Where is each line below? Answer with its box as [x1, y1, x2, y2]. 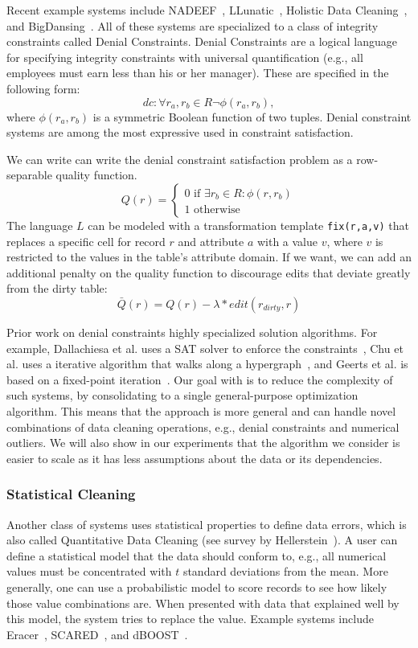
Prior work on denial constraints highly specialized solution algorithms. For [6, 323, 378, 340]
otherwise [194, 203, 240, 215]
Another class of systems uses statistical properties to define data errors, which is [6, 515, 407, 532]
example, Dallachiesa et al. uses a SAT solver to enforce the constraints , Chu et [6, 339, 404, 356]
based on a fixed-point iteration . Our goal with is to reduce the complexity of [6, 371, 393, 388]
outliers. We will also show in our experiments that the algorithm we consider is [6, 434, 400, 451]
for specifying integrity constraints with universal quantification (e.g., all [6, 48, 363, 65]
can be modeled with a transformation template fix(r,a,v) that [88, 216, 409, 233]
